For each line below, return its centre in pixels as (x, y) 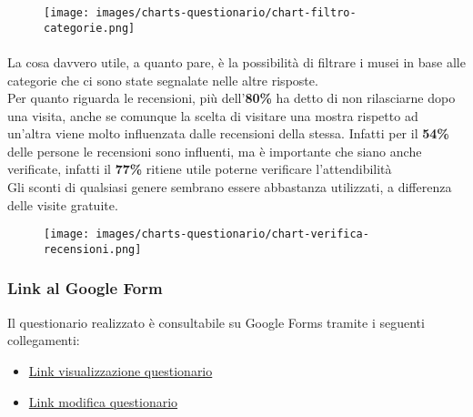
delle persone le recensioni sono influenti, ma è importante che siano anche (215, 151)
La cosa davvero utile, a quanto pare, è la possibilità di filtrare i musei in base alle (236, 61)
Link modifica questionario (103, 401)
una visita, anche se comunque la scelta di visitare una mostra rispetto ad (213, 115)
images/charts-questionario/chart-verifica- (232, 234)
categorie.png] (90, 28)
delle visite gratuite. (63, 204)
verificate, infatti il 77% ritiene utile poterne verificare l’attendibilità (200, 169)
